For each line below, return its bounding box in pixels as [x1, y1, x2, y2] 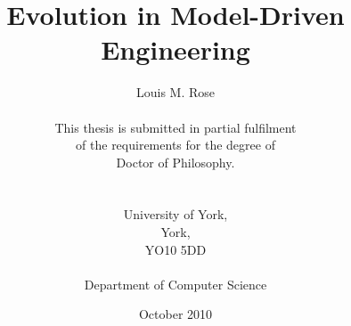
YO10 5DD [144, 240, 207, 258]
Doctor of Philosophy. [116, 152, 235, 171]
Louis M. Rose [135, 83, 216, 102]
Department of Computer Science [84, 274, 267, 293]
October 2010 [138, 305, 213, 323]
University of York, [123, 205, 228, 224]
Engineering [101, 31, 250, 68]
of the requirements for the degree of [76, 135, 275, 154]
